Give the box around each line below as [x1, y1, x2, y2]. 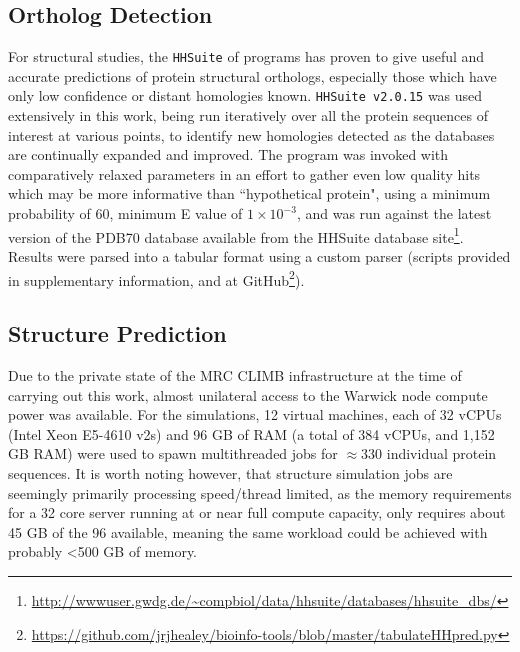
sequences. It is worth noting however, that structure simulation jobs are [8, 462, 453, 483]
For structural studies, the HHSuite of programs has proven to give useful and [8, 46, 485, 67]
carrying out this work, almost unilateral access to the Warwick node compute [8, 384, 488, 405]
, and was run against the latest [296, 203, 492, 224]
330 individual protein [361, 443, 497, 464]
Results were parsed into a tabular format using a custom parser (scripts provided [8, 245, 511, 266]
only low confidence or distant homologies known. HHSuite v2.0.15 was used [8, 85, 483, 106]
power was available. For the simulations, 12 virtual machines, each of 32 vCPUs [8, 404, 502, 425]
